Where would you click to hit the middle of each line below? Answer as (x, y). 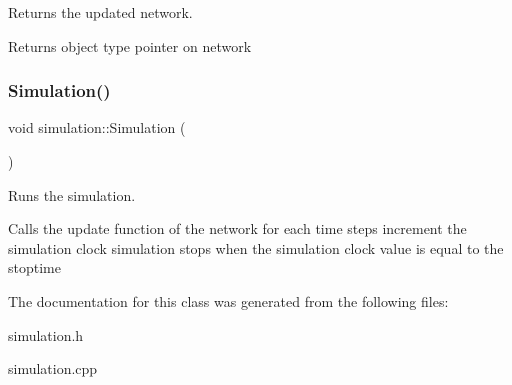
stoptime (34, 267)
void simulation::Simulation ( (97, 127)
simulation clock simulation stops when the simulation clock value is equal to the (256, 247)
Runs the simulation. (72, 194)
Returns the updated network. (100, 12)
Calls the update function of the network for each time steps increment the (237, 228)
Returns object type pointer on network (130, 45)
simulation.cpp (53, 368)
